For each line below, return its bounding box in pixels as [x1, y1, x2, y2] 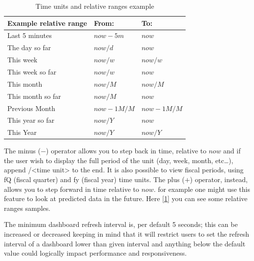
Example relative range [7, 18, 87, 28]
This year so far [7, 115, 55, 125]
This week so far [7, 66, 57, 76]
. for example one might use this [153, 184, 250, 194]
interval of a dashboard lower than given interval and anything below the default [4, 238, 246, 248]
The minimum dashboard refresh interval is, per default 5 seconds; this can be [4, 219, 238, 229]
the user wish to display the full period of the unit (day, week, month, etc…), [4, 155, 233, 165]
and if [223, 146, 241, 156]
